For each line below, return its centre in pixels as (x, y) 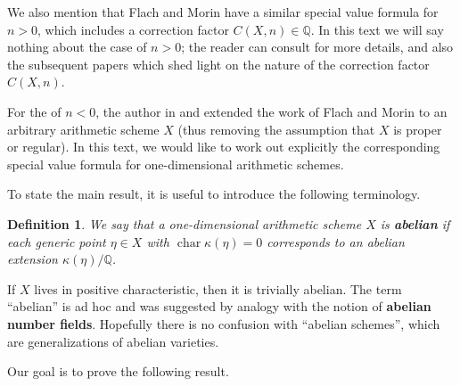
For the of (34, 111)
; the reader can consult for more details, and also (317, 47)
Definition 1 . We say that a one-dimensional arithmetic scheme (185, 223)
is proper (418, 129)
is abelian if (415, 223)
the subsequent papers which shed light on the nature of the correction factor (218, 64)
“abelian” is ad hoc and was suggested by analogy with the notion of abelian (219, 306)
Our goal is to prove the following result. (118, 371)
